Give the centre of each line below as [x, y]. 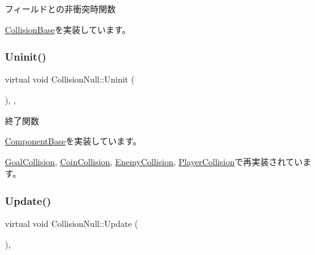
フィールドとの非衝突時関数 [60, 9]
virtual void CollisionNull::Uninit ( [70, 79]
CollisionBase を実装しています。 [68, 29]
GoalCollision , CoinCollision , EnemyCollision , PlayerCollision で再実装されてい [154, 161]
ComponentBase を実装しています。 [73, 141]
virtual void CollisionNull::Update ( [71, 224]
